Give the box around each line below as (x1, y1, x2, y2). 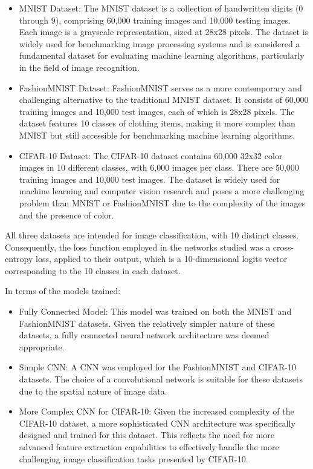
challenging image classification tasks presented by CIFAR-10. (19, 452, 248, 465)
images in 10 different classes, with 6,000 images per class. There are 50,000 (19, 161, 299, 174)
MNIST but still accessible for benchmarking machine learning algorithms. (19, 128, 295, 141)
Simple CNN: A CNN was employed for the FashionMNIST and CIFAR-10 (19, 361, 296, 373)
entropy (5, 252, 33, 265)
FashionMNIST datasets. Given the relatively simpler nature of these (19, 316, 275, 329)
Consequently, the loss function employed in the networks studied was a (5, 240, 271, 253)
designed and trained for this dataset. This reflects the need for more (19, 428, 274, 441)
